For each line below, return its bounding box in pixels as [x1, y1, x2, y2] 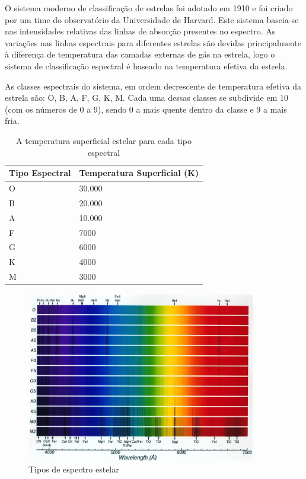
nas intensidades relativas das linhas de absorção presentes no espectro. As [5, 25, 276, 37]
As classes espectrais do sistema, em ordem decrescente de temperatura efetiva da [5, 79, 302, 92]
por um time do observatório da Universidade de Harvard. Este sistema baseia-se [5, 13, 299, 25]
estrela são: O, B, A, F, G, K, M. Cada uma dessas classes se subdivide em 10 [5, 91, 288, 104]
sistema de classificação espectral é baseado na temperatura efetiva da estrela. [5, 59, 288, 72]
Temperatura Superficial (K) [79, 167, 199, 179]
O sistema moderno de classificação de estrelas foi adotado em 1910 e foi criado [5, 2, 293, 14]
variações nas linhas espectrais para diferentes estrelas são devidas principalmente [5, 36, 301, 49]
